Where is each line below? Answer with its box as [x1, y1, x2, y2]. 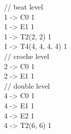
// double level [4, 80, 50, 91]
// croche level [4, 50, 49, 61]
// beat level [4, 2, 43, 12]
